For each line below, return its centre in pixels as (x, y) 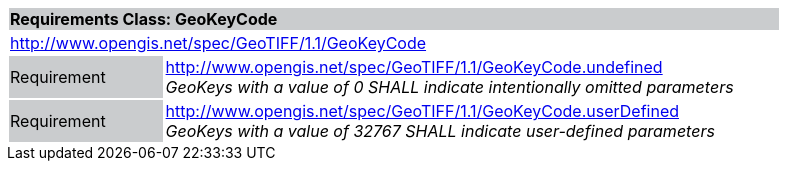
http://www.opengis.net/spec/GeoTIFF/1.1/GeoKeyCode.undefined (414, 67)
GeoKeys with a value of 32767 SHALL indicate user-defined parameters (440, 131)
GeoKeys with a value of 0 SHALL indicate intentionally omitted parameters (449, 87)
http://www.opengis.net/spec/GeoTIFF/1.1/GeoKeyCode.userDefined (422, 111)
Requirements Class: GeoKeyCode (144, 19)
